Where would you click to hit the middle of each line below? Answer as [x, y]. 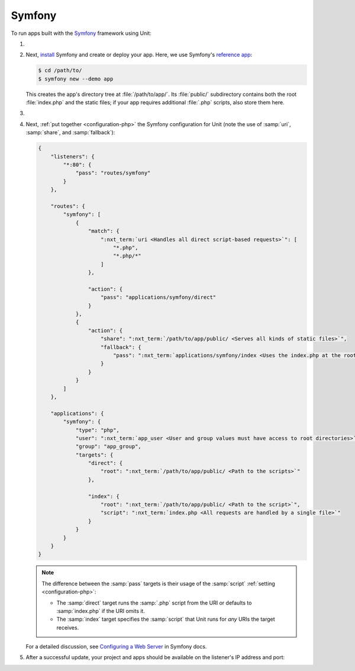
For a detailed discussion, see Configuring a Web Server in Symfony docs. [116, 647]
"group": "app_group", [108, 447]
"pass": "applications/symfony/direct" [159, 297]
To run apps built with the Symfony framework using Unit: [81, 33]
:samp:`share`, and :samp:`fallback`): [70, 133]
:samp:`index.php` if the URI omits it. [101, 611]
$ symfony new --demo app [76, 79]
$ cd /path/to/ [60, 70]
